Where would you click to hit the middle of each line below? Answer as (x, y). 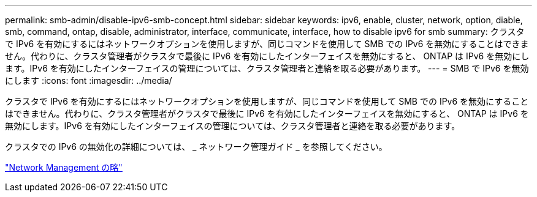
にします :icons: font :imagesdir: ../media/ (89, 80)
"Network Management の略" (64, 167)
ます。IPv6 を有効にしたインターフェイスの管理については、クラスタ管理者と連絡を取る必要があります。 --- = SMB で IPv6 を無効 (267, 68)
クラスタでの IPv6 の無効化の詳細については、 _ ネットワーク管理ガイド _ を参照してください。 (196, 147)
